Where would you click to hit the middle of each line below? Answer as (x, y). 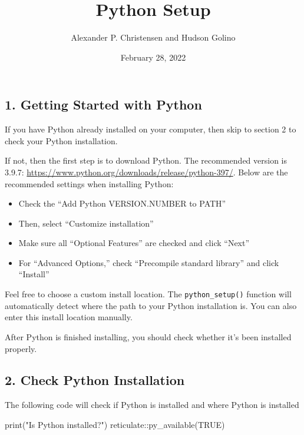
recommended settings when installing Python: (89, 183)
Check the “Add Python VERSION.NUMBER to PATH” (122, 203)
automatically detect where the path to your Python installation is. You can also (151, 305)
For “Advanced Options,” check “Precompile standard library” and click (149, 262)
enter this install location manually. (69, 317)
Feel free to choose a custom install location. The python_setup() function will (148, 294)
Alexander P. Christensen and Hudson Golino (153, 37)
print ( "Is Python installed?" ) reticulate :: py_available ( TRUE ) (115, 424)
